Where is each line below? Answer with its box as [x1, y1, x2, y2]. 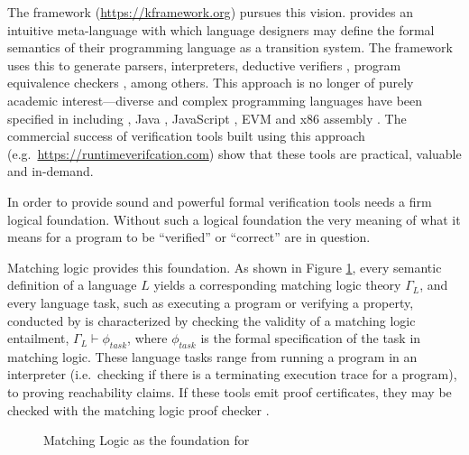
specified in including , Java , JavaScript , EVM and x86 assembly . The [7, 108, 407, 127]
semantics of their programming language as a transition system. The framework [7, 38, 453, 57]
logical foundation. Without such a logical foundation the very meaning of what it [7, 209, 461, 228]
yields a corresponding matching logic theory [153, 275, 401, 294]
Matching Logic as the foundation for [43, 431, 250, 450]
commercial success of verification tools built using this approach [7, 126, 365, 145]
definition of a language [7, 275, 137, 294]
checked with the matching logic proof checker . [7, 400, 270, 419]
